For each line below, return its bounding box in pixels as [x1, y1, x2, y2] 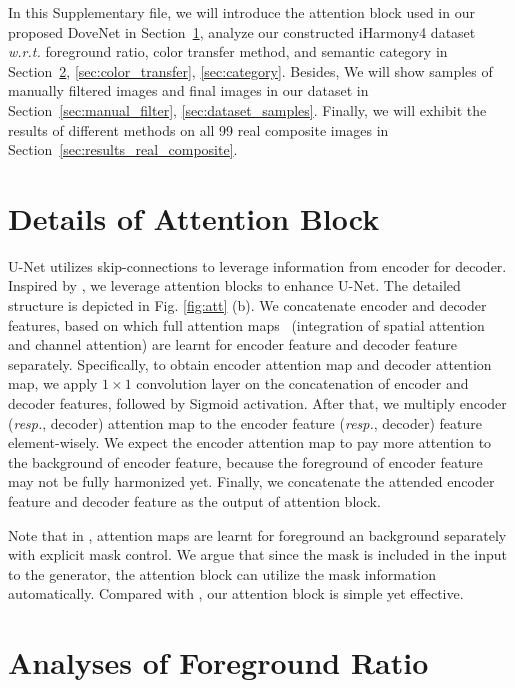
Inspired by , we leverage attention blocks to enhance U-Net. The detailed [8, 275, 461, 296]
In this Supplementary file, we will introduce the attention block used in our [8, 2, 475, 22]
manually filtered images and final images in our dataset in [8, 80, 369, 101]
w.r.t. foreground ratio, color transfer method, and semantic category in [8, 41, 448, 62]
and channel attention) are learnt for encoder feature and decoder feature [8, 334, 458, 355]
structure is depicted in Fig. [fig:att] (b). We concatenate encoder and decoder [8, 295, 487, 316]
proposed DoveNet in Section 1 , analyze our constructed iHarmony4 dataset [8, 21, 476, 42]
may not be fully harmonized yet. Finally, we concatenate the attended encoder [8, 471, 495, 492]
